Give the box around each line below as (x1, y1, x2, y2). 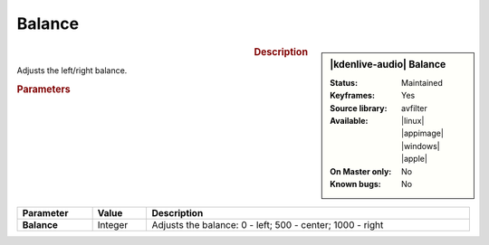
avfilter (401, 102, 427, 113)
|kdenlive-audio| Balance (330, 58, 446, 71)
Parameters (16, 82, 72, 95)
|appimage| (401, 127, 444, 139)
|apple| (401, 154, 427, 165)
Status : (330, 77, 358, 88)
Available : (330, 115, 369, 126)
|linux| (401, 115, 425, 126)
